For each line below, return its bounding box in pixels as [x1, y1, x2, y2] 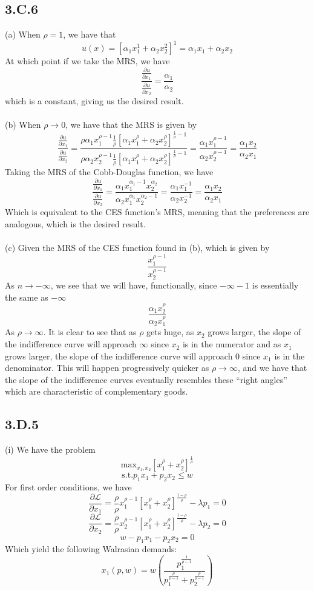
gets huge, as [146, 326, 194, 338]
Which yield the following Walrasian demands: [5, 543, 177, 555]
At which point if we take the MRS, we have [5, 55, 170, 67]
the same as [5, 290, 48, 303]
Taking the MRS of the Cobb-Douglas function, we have [5, 165, 214, 178]
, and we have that [237, 361, 307, 374]
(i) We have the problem [5, 443, 96, 456]
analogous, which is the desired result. [5, 217, 146, 230]
